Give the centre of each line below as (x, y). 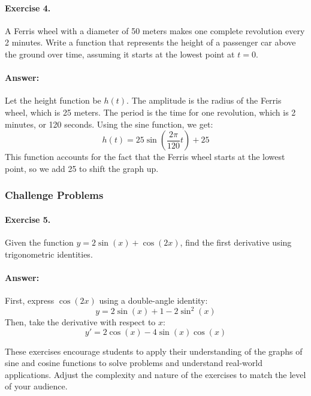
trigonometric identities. (49, 254)
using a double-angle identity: (153, 300)
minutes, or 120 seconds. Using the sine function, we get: (109, 124)
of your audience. (36, 386)
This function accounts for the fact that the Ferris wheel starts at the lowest (145, 157)
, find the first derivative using (236, 242)
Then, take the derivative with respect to (80, 322)
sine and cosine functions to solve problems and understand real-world (134, 363)
